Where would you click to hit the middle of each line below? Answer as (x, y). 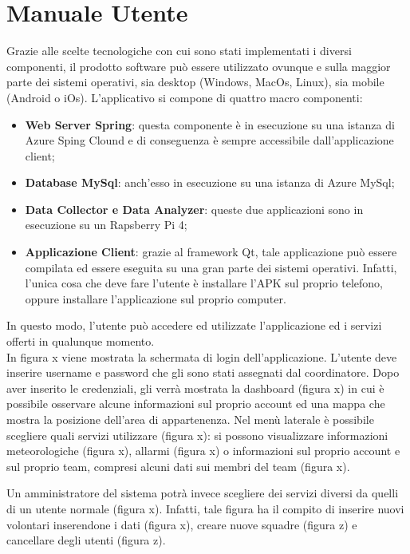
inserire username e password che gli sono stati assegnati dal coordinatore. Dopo (203, 372)
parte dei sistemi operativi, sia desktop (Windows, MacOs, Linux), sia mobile (195, 82)
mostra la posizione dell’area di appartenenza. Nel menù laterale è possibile (190, 419)
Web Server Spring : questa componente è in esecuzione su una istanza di (210, 124)
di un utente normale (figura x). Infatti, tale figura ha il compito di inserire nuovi (205, 508)
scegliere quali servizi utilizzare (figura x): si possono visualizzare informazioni (197, 435)
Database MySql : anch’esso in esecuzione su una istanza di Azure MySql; (210, 182)
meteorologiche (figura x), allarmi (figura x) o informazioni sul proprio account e (203, 451)
